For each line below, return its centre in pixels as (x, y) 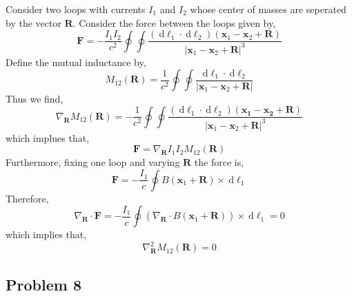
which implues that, (48, 137)
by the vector (33, 22)
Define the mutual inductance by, (76, 62)
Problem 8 (43, 284)
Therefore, (27, 198)
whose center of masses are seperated (268, 9)
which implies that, (46, 234)
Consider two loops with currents (76, 9)
